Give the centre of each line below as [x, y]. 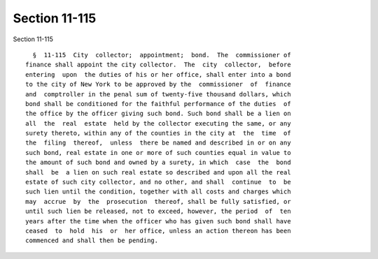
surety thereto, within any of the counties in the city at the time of [158, 133]
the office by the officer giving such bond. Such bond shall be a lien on [158, 114]
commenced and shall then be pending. [92, 240]
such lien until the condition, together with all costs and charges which [158, 192]
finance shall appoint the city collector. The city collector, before [158, 65]
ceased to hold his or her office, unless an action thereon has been [158, 231]
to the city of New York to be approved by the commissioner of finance [158, 84]
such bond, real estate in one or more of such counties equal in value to [158, 153]
